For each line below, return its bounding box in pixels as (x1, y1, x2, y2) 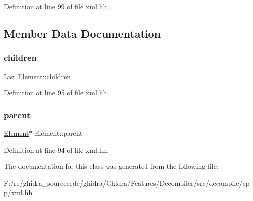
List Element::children (4, 71, 71, 81)
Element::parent (35, 128, 83, 138)
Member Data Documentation (4, 25, 161, 40)
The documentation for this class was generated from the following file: (4, 161, 218, 171)
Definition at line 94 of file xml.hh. (4, 144, 109, 155)
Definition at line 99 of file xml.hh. (4, 1, 109, 11)
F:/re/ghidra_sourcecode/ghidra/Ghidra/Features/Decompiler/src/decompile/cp (4, 177, 250, 188)
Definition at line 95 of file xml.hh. (4, 87, 109, 98)
